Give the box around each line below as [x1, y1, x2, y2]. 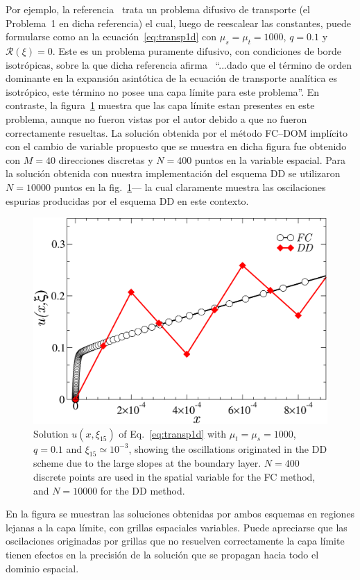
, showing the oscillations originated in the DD [128, 441, 327, 456]
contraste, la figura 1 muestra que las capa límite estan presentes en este [6, 98, 315, 113]
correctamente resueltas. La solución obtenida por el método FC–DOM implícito [6, 125, 348, 140]
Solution [33, 426, 69, 440]
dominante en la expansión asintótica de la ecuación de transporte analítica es [6, 71, 337, 85]
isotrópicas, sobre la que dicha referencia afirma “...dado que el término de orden [6, 57, 352, 72]
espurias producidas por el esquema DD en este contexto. [6, 193, 249, 208]
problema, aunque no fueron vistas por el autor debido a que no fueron [6, 111, 307, 126]
